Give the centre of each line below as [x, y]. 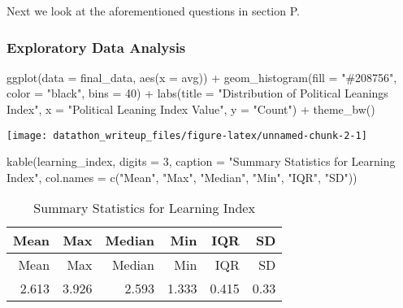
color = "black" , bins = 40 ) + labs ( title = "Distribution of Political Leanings [197, 93]
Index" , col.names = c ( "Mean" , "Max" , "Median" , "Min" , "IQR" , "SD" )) [182, 177]
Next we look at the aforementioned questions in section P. [153, 11]
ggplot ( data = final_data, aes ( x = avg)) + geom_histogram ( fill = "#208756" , [202, 77]
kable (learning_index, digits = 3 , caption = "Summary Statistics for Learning [201, 161]
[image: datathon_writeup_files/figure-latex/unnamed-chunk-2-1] [187, 135]
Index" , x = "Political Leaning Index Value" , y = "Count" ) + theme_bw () [191, 109]
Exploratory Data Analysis [96, 47]
